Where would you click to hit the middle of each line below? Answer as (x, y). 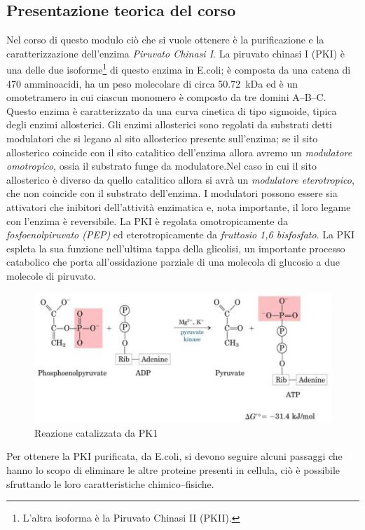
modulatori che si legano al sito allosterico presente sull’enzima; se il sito (162, 138)
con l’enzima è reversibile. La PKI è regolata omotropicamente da (147, 220)
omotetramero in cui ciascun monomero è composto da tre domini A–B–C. (166, 97)
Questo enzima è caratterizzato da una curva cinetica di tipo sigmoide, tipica (172, 110)
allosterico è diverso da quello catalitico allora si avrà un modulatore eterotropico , (180, 179)
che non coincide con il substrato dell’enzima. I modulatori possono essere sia (172, 193)
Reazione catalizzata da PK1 (96, 432)
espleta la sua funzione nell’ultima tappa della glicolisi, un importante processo (176, 248)
